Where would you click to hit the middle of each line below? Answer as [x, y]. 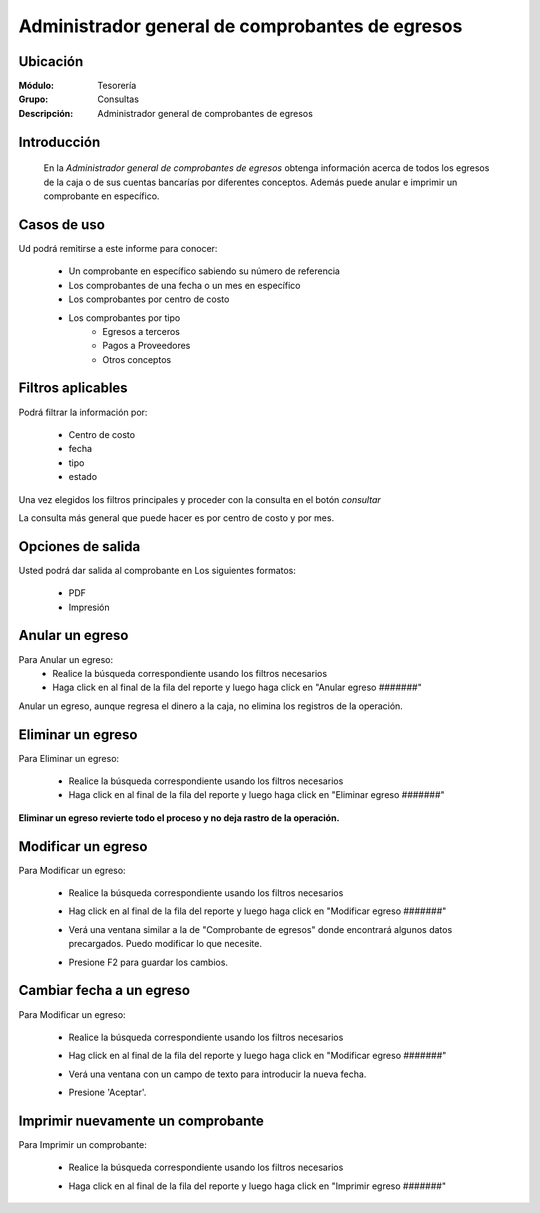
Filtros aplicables [73, 388]
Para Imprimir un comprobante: [82, 1144]
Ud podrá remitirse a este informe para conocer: [118, 248]
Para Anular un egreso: [66, 659]
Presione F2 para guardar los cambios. [148, 962]
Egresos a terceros [141, 331]
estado [83, 477]
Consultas [118, 99]
